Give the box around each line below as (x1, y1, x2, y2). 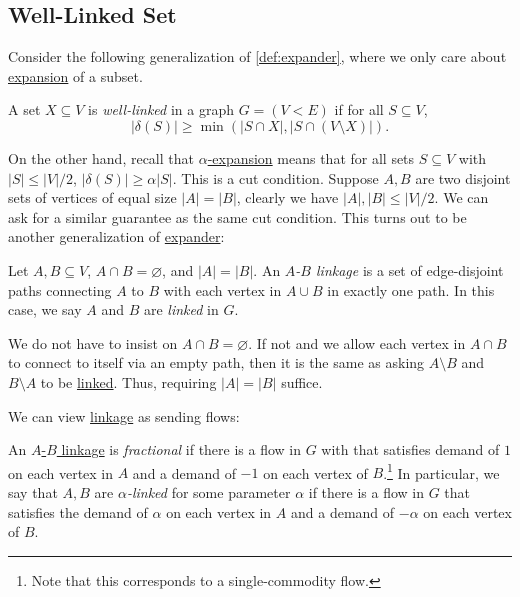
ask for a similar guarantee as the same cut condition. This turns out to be (8, 206, 467, 227)
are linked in (143, 299, 219, 320)
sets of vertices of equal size (8, 187, 177, 208)
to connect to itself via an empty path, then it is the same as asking (8, 352, 425, 373)
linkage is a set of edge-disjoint (315, 259, 504, 280)
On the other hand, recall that (8, 147, 194, 168)
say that (8, 481, 58, 502)
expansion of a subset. (8, 65, 143, 86)
